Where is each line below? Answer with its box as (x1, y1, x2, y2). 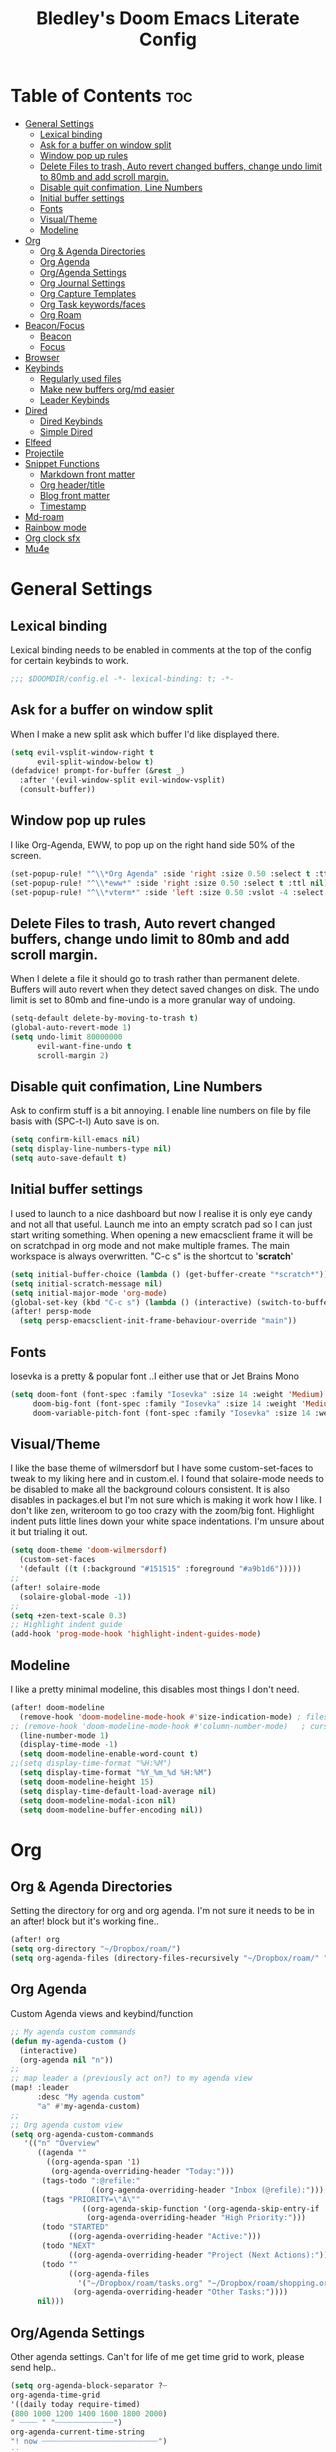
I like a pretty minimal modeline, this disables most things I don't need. (10, 1683, 300, 1695)
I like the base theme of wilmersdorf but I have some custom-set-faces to (10, 1462, 314, 1474)
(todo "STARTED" (41, 2222, 110, 2232)
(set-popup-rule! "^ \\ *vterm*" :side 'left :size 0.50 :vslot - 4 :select (10, 887, 325, 897)
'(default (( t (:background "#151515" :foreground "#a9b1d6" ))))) (19, 1564, 302, 1574)
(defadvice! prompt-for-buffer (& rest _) (10, 766, 186, 776)
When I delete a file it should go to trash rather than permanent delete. (10, 973, 300, 985)
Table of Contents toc (10, 85, 193, 107)
